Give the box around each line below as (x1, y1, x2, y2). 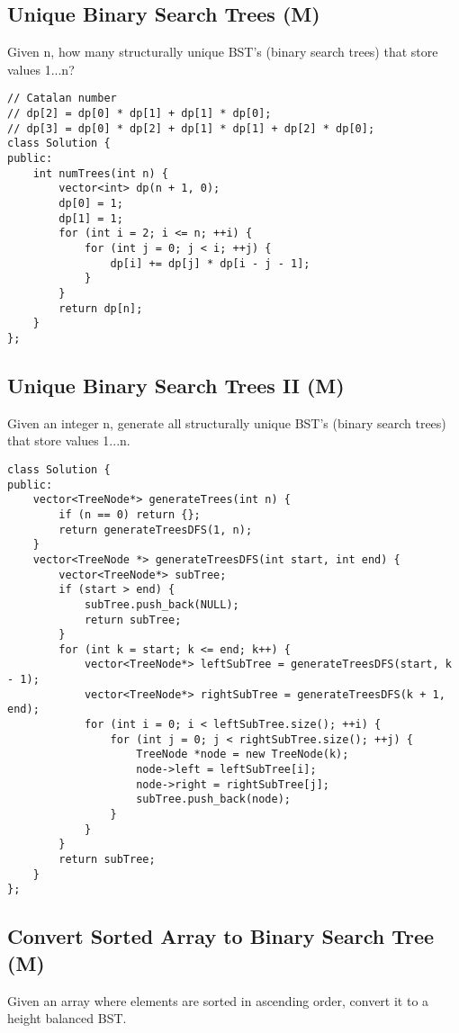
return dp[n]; (58, 301, 143, 315)
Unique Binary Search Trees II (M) (7, 371, 345, 399)
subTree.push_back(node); (136, 793, 291, 806)
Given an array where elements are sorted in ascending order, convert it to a (7, 991, 429, 1010)
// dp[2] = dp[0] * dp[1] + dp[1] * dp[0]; (7, 107, 272, 121)
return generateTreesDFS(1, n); (58, 523, 253, 536)
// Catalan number (7, 92, 117, 105)
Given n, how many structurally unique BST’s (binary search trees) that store (7, 42, 438, 61)
